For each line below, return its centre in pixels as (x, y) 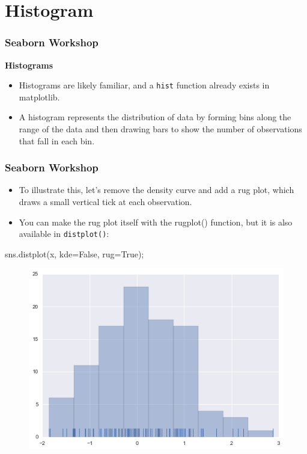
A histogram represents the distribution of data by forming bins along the (155, 117)
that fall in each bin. (57, 140)
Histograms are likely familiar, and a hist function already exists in (144, 85)
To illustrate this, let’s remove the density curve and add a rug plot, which (157, 190)
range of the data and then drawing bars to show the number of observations (160, 129)
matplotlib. (39, 97)
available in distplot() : (64, 234)
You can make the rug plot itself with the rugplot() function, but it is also (156, 222)
